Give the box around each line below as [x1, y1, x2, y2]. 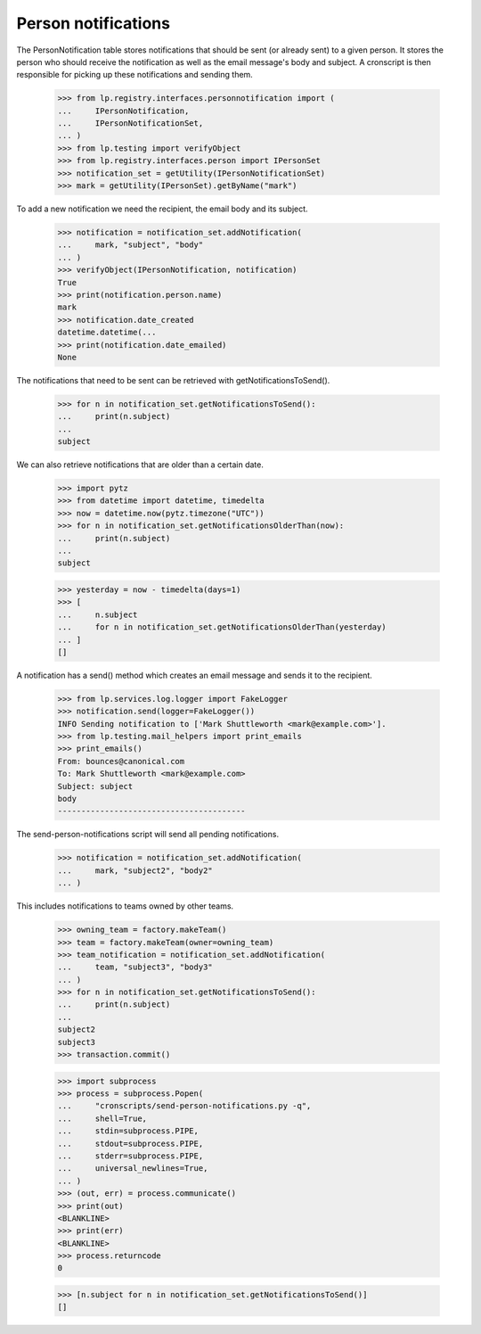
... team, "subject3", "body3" [57, 962, 213, 972]
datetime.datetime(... [57, 327, 157, 338]
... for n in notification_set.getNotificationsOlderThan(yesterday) [57, 622, 387, 632]
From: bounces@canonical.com [57, 756, 185, 766]
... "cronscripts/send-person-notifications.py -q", [57, 1101, 312, 1111]
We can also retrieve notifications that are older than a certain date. [16, 459, 265, 470]
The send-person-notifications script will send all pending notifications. [16, 829, 280, 840]
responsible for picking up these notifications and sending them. [16, 70, 253, 80]
